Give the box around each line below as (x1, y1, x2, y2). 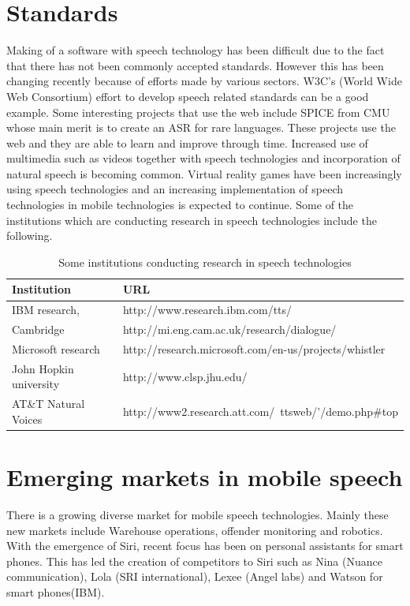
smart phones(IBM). (6, 584, 105, 600)
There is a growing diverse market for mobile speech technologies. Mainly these (6, 507, 389, 523)
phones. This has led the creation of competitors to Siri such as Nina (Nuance (6, 552, 382, 569)
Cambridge (12, 321, 65, 338)
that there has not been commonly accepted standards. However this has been (6, 57, 384, 73)
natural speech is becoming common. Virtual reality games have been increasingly (6, 165, 402, 181)
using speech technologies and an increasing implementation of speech (6, 181, 344, 197)
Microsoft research (12, 340, 100, 357)
